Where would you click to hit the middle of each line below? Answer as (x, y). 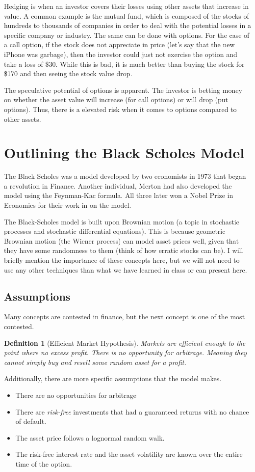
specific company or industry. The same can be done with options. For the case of (127, 35)
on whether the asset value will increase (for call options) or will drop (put (116, 99)
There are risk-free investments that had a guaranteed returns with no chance (132, 411)
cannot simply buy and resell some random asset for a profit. (95, 362)
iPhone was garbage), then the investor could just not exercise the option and (121, 54)
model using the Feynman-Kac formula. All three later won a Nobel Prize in (119, 195)
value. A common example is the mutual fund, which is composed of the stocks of (127, 15)
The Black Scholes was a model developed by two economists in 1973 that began (125, 176)
